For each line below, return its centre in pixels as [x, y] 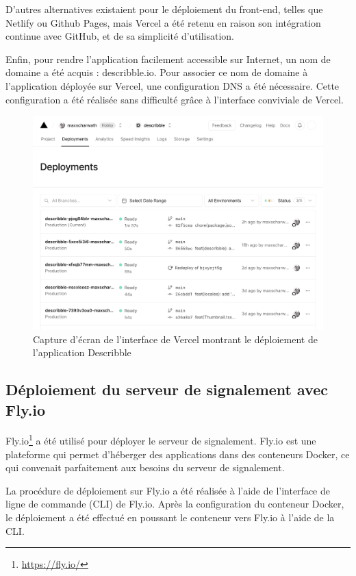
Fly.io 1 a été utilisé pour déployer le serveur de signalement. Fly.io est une [161, 439]
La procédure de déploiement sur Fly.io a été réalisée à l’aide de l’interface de [168, 490]
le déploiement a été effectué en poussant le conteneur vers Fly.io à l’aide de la [170, 517]
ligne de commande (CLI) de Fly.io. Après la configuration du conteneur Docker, [175, 504]
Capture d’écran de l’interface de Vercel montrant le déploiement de [175, 339]
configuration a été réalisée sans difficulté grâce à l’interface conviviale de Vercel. [175, 99]
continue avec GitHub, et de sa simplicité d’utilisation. [120, 36]
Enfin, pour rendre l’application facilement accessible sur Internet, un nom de [168, 59]
